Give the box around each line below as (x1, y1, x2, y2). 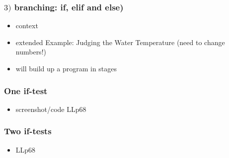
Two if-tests (4, 125, 52, 137)
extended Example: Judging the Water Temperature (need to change (15, 37, 225, 47)
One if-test (4, 84, 48, 97)
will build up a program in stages (15, 63, 117, 74)
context (15, 20, 38, 31)
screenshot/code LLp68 (15, 104, 86, 114)
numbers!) (15, 47, 46, 57)
